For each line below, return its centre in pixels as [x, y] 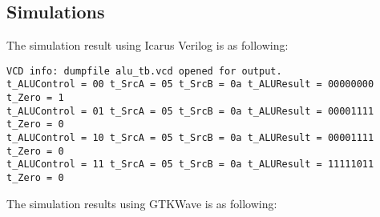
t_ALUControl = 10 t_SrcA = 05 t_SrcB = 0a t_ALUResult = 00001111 [190, 138]
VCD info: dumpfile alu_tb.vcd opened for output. [144, 71]
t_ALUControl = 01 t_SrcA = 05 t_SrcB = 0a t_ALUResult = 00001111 [190, 111]
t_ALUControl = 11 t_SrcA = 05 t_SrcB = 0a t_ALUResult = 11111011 [190, 165]
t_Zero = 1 [35, 98]
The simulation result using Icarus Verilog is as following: [148, 45]
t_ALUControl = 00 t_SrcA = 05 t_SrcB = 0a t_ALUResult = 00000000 [190, 84]
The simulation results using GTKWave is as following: [142, 203]
